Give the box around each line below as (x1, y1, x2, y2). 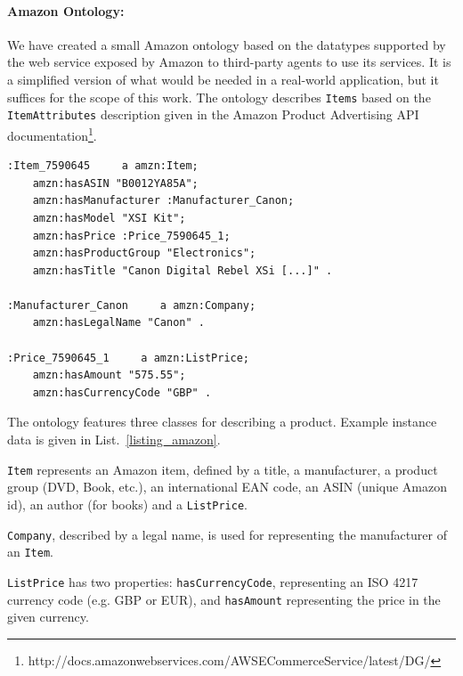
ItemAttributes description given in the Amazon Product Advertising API (7, 105, 419, 124)
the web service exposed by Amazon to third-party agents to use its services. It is (7, 53, 451, 71)
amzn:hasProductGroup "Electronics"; (32, 247, 256, 260)
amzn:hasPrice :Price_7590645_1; (32, 229, 231, 242)
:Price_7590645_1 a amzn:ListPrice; (7, 351, 250, 364)
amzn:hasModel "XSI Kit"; (32, 211, 186, 224)
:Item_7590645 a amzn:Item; (7, 159, 199, 173)
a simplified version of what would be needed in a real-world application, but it (7, 69, 439, 88)
